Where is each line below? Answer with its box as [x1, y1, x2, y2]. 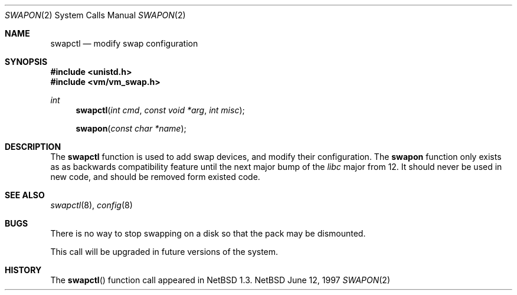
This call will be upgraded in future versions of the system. [50, 247, 279, 257]
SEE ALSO [5, 190, 45, 200]
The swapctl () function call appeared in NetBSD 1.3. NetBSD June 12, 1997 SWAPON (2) [50, 275, 391, 285]
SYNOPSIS [5, 57, 48, 67]
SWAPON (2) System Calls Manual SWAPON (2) [5, 10, 186, 20]
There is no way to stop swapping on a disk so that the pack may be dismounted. [50, 228, 366, 238]
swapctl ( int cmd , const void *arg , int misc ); [76, 105, 245, 115]
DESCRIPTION [5, 142, 61, 152]
